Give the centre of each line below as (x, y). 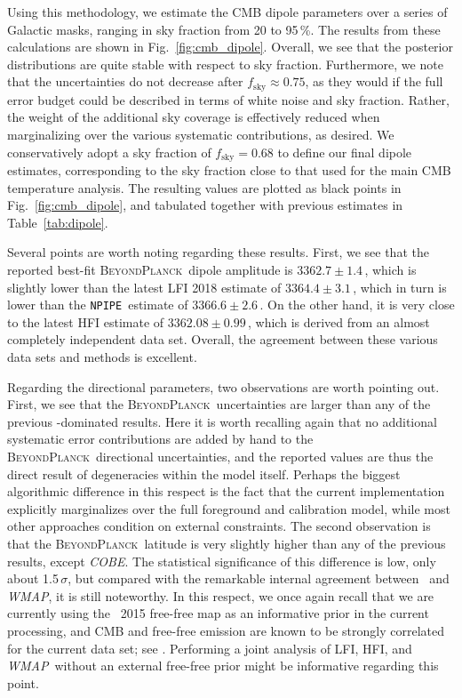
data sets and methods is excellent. (102, 357)
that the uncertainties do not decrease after (125, 81)
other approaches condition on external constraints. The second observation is (219, 526)
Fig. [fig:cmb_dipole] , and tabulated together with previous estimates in (205, 205)
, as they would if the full (374, 81)
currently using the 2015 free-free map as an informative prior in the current (218, 613)
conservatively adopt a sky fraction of (109, 152)
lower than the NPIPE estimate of (98, 305)
